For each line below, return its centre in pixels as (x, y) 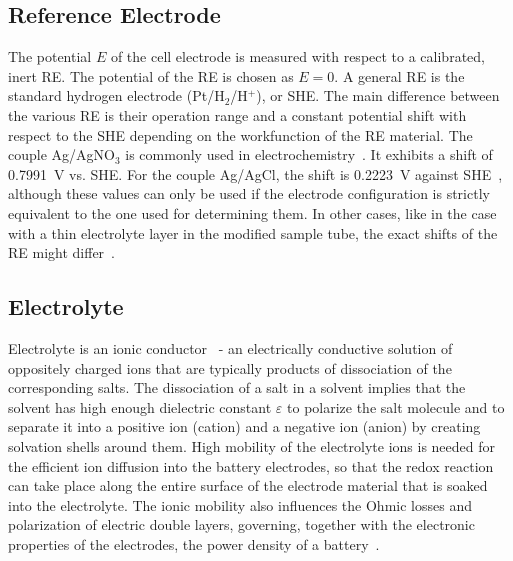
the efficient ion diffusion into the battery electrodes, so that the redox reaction (251, 465)
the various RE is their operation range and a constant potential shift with (237, 114)
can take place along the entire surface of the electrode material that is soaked (248, 485)
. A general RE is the (399, 75)
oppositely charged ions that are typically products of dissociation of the (230, 367)
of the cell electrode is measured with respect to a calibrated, (297, 56)
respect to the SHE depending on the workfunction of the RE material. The (240, 134)
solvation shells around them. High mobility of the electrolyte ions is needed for (252, 445)
